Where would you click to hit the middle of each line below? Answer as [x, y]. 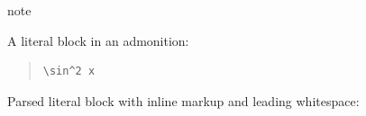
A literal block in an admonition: [98, 40]
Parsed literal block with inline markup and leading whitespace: [183, 100]
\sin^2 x [69, 71]
